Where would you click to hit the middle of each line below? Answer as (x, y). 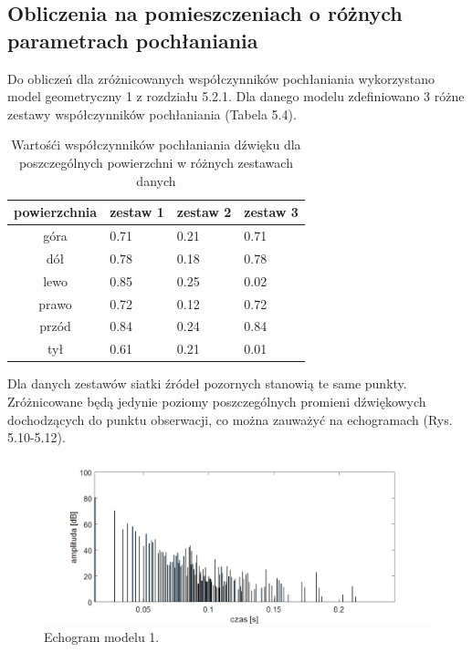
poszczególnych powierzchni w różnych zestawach (156, 162)
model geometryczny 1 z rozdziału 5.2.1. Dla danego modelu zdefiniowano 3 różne (236, 96)
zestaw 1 (137, 212)
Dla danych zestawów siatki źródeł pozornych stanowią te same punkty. (207, 383)
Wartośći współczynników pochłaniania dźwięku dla (156, 145)
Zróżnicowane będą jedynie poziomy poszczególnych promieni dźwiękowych (217, 401)
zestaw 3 (271, 212)
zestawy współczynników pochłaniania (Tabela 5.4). (152, 114)
